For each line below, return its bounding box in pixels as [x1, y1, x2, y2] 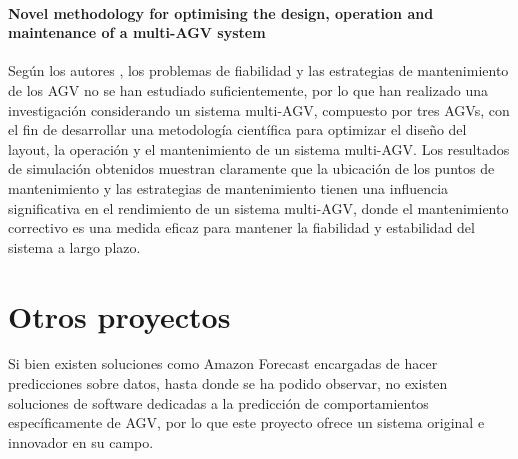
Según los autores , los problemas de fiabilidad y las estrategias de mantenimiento [8, 60, 509, 81]
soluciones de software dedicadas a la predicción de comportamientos [8, 392, 429, 413]
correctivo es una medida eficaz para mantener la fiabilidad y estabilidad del [8, 217, 475, 238]
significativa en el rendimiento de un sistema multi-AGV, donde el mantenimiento [8, 197, 509, 218]
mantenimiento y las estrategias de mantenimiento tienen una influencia [8, 177, 449, 198]
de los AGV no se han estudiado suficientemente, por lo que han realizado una [8, 79, 488, 100]
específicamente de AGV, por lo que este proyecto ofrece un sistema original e [8, 412, 485, 433]
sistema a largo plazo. [8, 236, 141, 257]
